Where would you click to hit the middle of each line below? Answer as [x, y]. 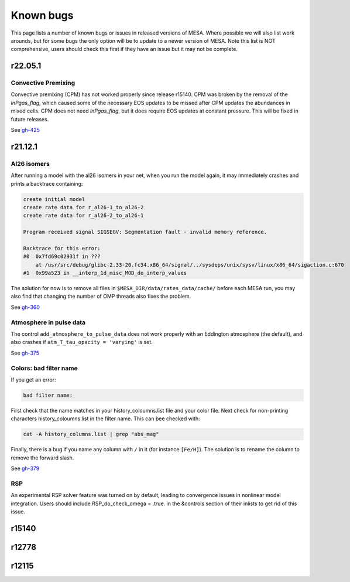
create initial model [54, 199]
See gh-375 [25, 353]
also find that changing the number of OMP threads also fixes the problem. [101, 297]
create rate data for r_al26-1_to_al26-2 [83, 207]
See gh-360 [25, 307]
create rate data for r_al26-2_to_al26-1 [83, 216]
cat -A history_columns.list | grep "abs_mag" [91, 434]
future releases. [30, 119]
